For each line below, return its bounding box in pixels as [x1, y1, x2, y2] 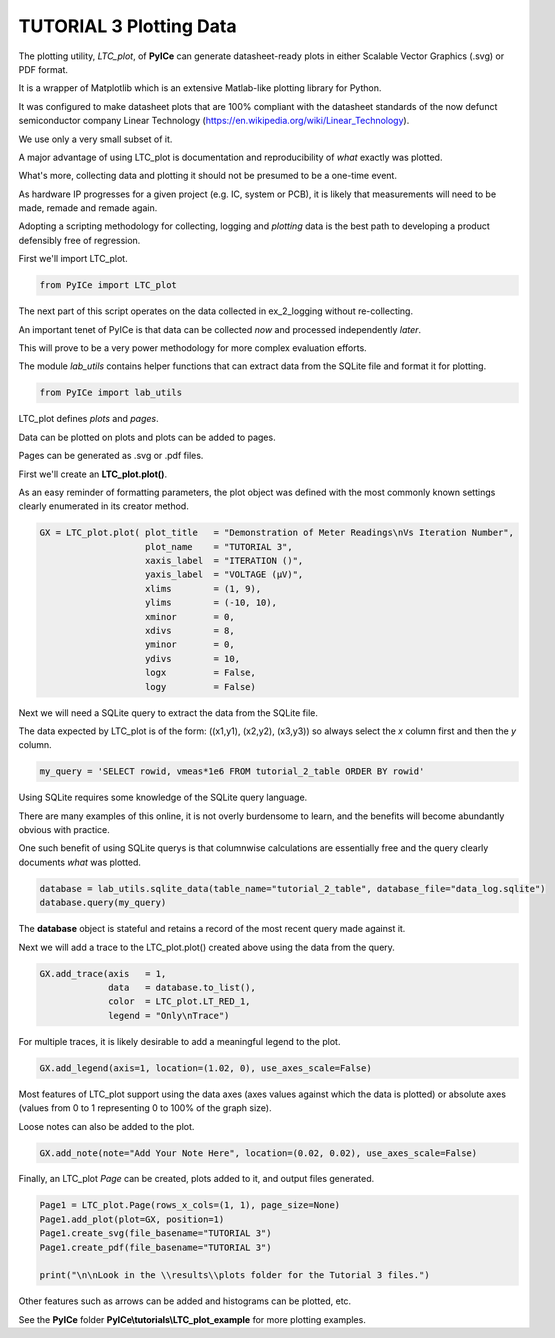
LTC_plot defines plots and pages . [18, 413, 159, 425]
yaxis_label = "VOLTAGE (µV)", [145, 569, 304, 580]
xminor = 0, [145, 611, 235, 622]
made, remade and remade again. [18, 202, 158, 214]
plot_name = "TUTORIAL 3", [145, 541, 294, 552]
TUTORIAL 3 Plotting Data [18, 15, 237, 37]
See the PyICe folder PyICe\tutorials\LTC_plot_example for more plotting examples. [18, 1313, 367, 1325]
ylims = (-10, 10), [145, 597, 277, 609]
